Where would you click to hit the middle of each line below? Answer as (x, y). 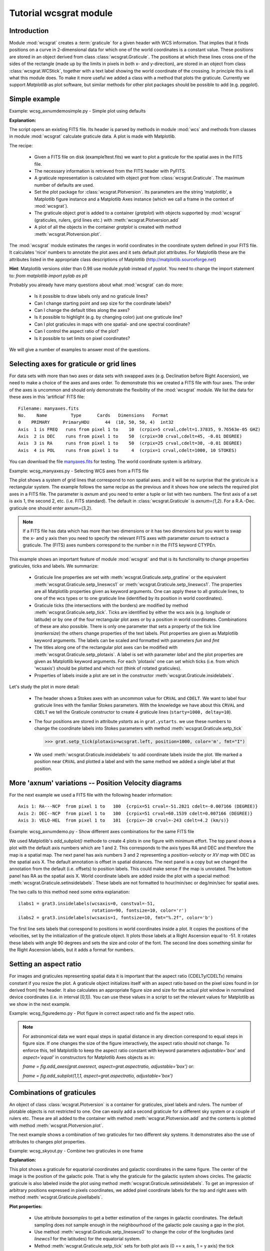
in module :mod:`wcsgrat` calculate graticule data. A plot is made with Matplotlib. (92, 136)
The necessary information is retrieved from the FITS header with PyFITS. (110, 171)
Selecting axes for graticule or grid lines (73, 364)
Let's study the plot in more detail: (44, 687)
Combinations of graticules (52, 1093)
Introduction (29, 31)
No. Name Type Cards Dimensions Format (93, 415)
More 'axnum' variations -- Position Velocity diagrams (95, 783)
